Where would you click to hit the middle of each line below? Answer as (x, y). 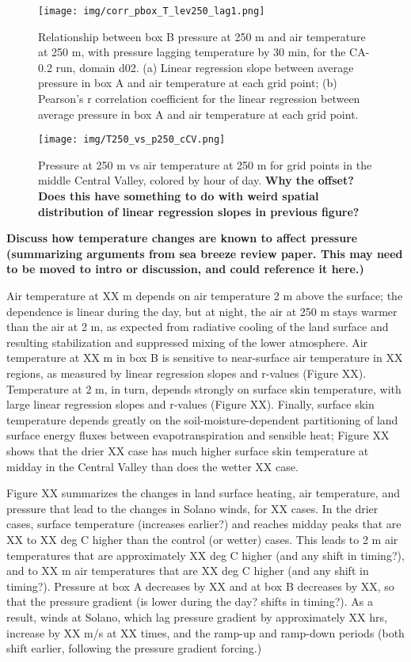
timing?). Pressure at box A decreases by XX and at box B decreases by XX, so (200, 586)
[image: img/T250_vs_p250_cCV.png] (132, 140)
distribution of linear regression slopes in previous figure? (199, 211)
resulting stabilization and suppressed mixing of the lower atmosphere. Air (187, 342)
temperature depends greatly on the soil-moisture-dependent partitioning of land (202, 419)
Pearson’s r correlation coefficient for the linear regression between (199, 99)
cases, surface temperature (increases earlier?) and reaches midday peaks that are (204, 524)
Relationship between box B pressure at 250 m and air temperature (202, 36)
